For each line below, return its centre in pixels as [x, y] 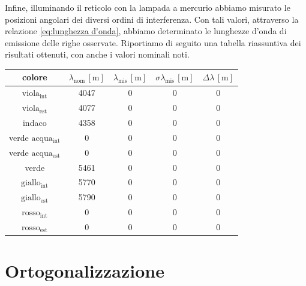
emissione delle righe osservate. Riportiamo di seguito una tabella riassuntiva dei [153, 42]
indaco [34, 122]
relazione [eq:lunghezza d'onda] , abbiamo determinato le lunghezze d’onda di [146, 31]
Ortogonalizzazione [85, 271]
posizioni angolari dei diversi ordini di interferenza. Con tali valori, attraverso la [152, 19]
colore [34, 77]
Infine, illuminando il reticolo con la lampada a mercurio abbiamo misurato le [148, 7]
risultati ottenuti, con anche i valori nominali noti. [97, 54]
